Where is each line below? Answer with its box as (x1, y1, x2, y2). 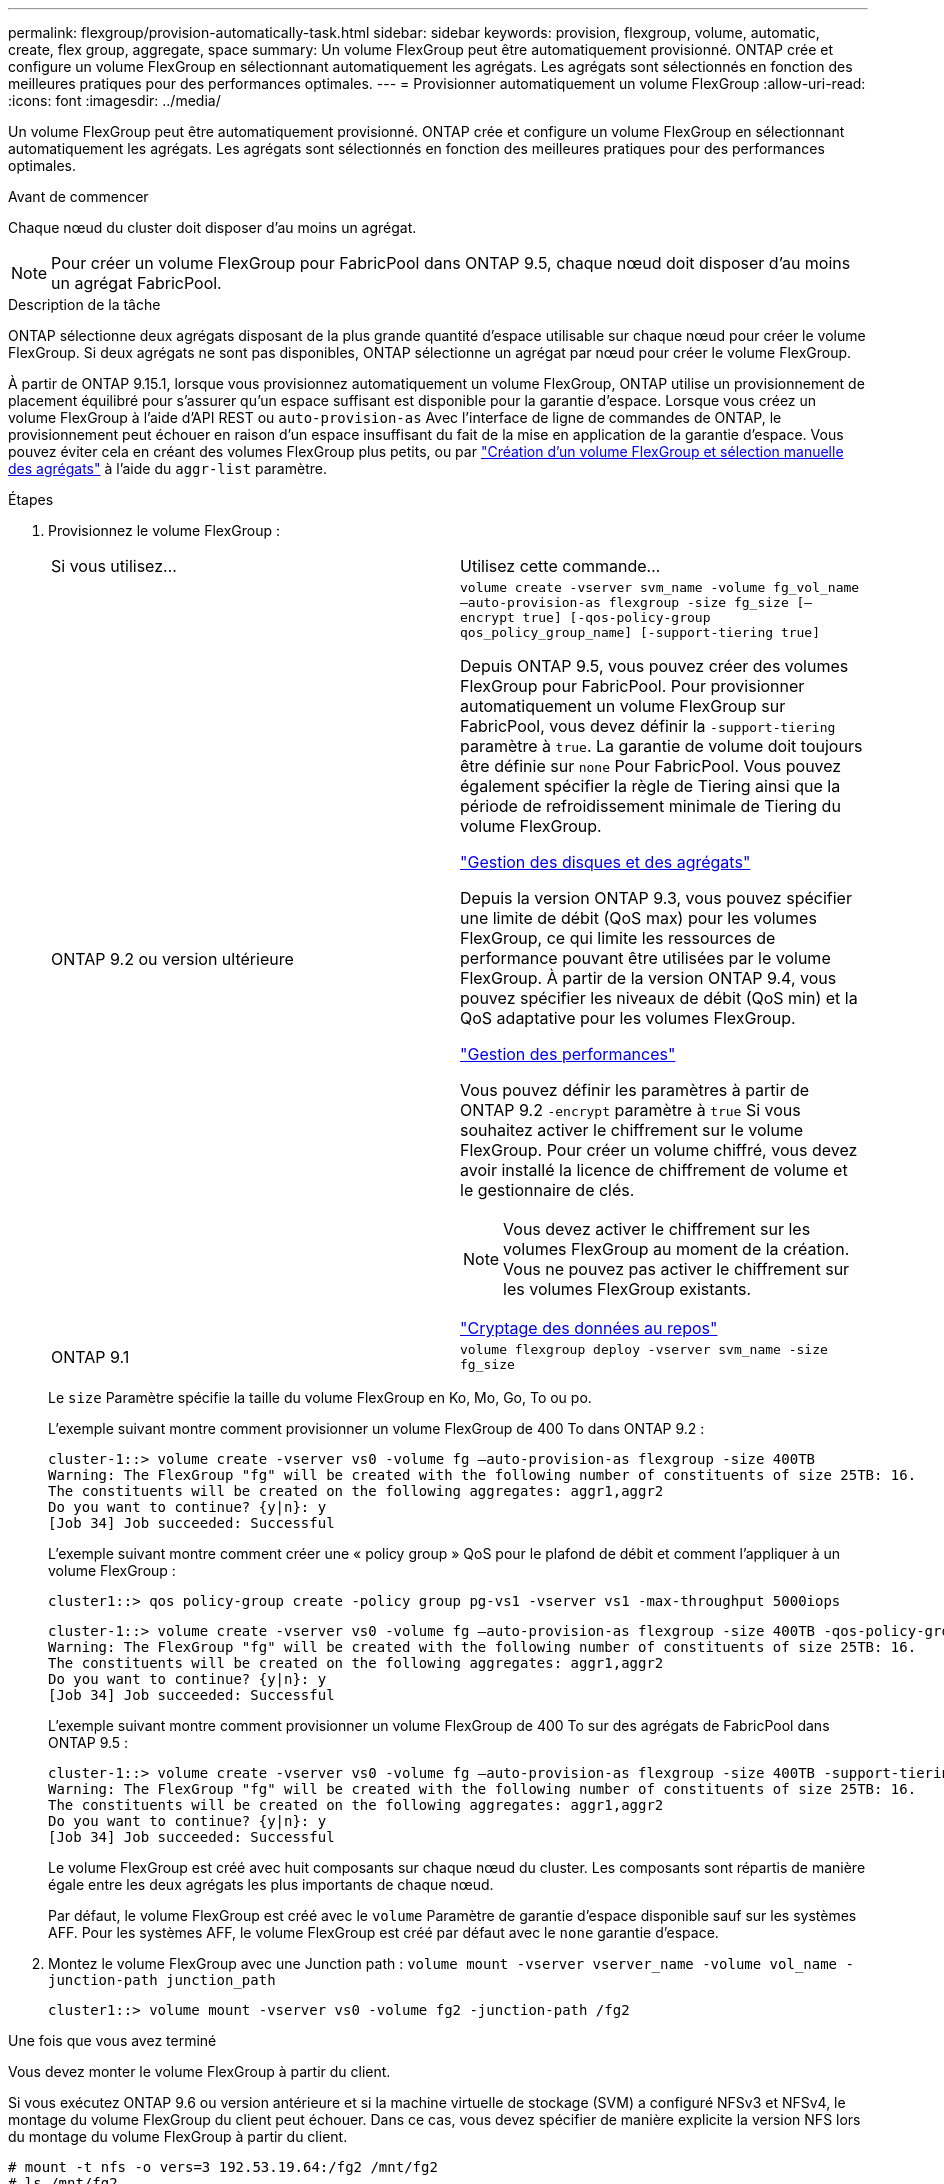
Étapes (8, 491, 54, 508)
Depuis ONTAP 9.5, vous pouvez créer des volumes (460, 656, 849, 676)
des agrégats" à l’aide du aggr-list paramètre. (8, 460, 327, 477)
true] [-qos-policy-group (522, 610, 711, 625)
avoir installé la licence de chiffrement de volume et (460, 1160, 848, 1180)
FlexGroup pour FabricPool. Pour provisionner (460, 676, 805, 696)
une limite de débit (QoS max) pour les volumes (460, 908, 817, 928)
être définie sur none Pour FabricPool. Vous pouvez (460, 756, 842, 776)
